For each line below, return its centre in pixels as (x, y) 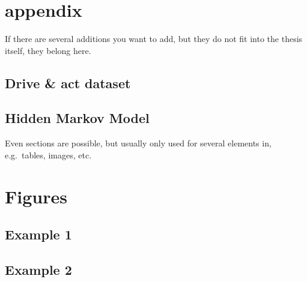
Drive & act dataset (68, 82)
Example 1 (38, 234)
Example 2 (38, 270)
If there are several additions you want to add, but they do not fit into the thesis (154, 39)
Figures (36, 196)
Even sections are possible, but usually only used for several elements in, (138, 143)
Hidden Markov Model (77, 118)
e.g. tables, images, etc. (48, 154)
